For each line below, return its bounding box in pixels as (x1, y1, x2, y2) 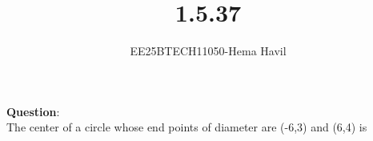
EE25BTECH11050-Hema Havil (130, 42, 287, 59)
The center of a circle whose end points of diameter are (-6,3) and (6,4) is (6, 119, 367, 135)
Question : (6, 103, 60, 119)
